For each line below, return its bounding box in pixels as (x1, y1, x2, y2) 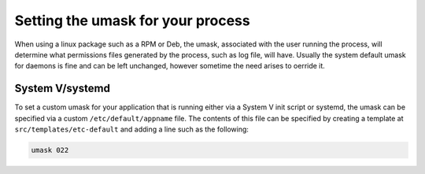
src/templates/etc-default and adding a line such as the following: (14, 124, 249, 134)
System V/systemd (14, 82, 110, 95)
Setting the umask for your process (14, 12, 251, 29)
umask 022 (31, 146, 69, 154)
